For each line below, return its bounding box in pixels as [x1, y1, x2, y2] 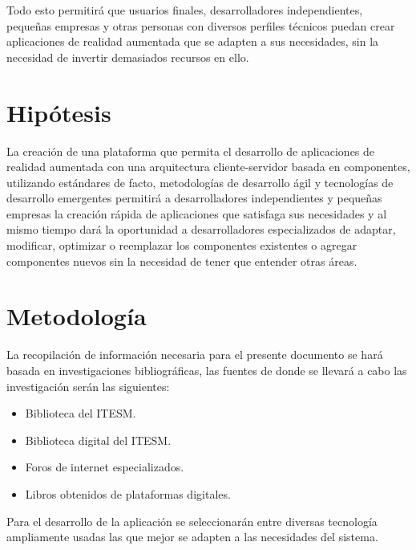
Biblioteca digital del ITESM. [25, 431, 172, 448]
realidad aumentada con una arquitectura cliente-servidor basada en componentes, [6, 158, 410, 175]
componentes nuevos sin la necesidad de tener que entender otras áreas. [6, 252, 357, 269]
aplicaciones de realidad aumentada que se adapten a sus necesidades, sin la [6, 33, 379, 50]
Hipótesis [6, 96, 111, 128]
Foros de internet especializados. [25, 458, 184, 475]
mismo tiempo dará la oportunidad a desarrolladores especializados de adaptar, [6, 221, 396, 238]
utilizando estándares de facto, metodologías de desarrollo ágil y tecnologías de [6, 173, 394, 190]
